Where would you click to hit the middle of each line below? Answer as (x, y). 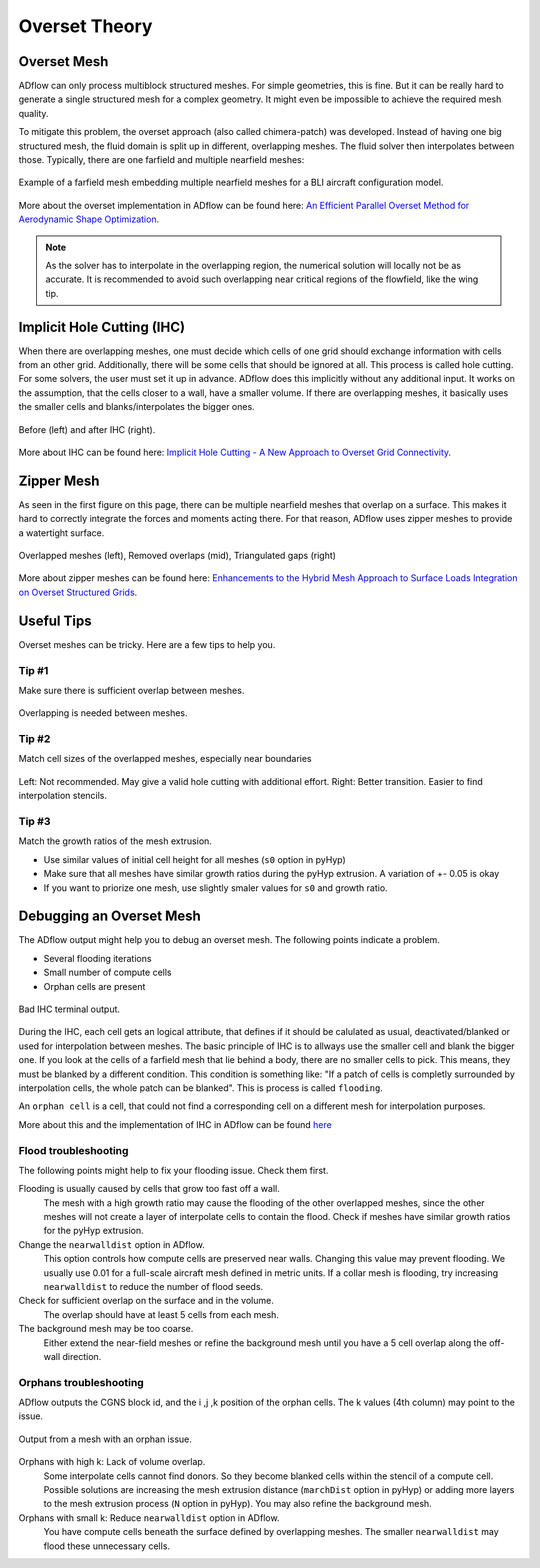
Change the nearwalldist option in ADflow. (111, 1244)
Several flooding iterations (97, 958)
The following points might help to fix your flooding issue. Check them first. (173, 1170)
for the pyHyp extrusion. (93, 1231)
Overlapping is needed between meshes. (103, 713)
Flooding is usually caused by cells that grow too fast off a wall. (149, 1189)
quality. (33, 113)
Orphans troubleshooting (81, 1382)
